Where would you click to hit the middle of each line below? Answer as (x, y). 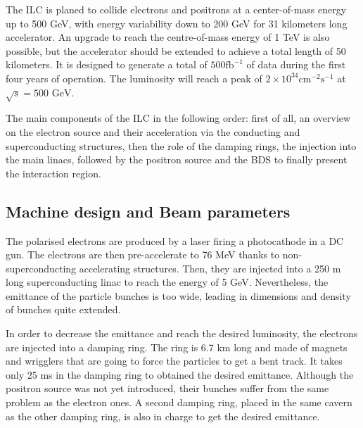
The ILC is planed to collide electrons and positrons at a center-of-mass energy (176, 9)
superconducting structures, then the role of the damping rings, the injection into (181, 145)
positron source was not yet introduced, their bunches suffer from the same (167, 388)
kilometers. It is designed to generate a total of (107, 64)
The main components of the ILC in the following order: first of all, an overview (178, 118)
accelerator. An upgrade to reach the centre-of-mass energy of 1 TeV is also (168, 37)
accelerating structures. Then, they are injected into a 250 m (210, 268)
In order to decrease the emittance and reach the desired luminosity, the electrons (182, 333)
